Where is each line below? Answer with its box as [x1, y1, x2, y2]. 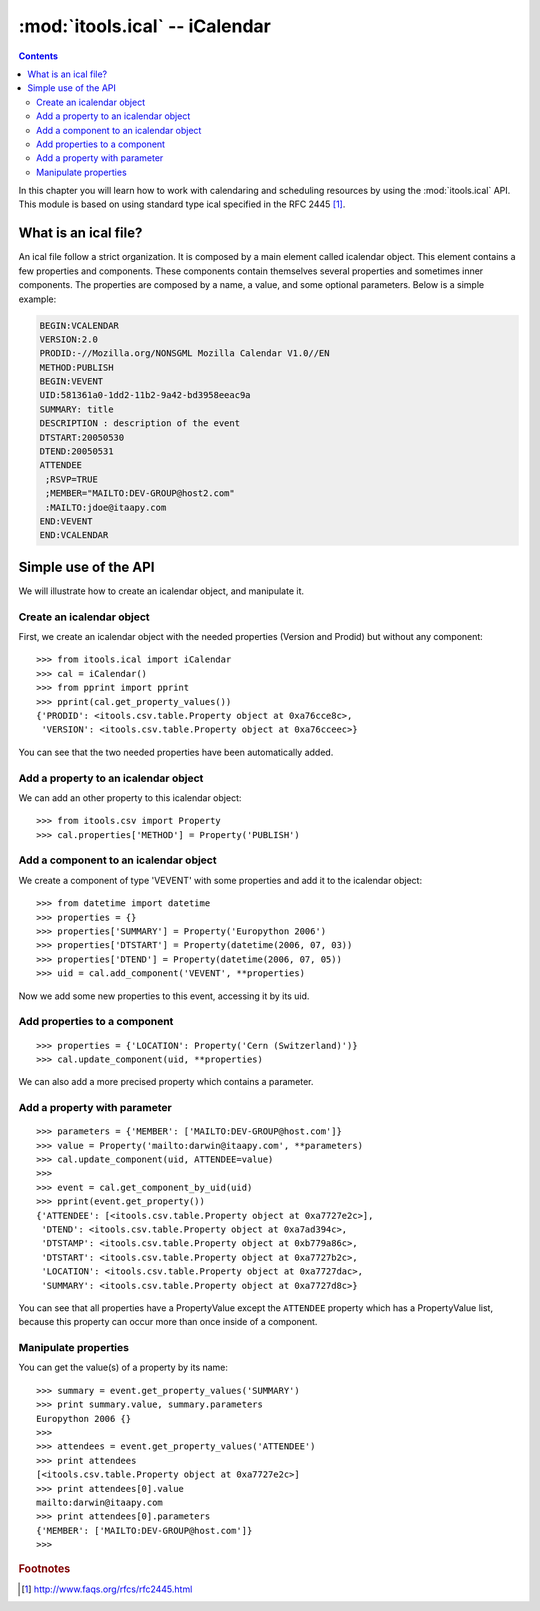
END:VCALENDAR [39, 530, 109, 541]
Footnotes [18, 1561, 71, 1575]
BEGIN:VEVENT [39, 376, 104, 387]
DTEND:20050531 [39, 446, 114, 457]
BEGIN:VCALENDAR [39, 320, 120, 331]
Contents [18, 50, 59, 62]
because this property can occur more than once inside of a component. [18, 1316, 318, 1328]
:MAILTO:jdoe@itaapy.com [45, 501, 167, 513]
